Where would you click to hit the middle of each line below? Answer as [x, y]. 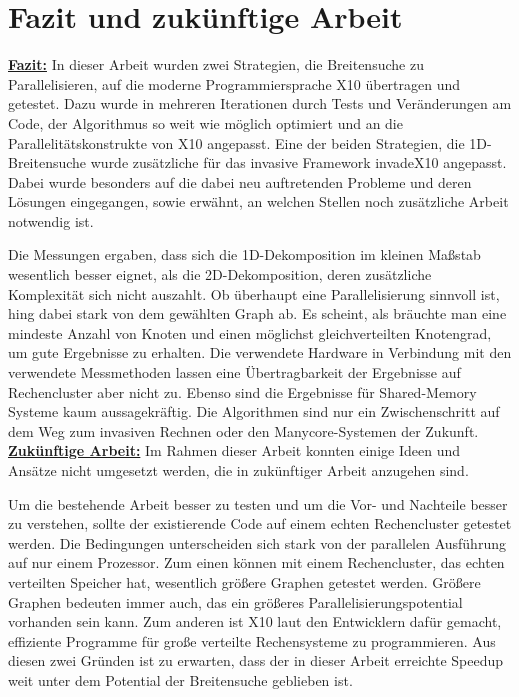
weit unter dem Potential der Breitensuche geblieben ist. [180, 679]
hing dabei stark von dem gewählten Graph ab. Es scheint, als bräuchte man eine [257, 313]
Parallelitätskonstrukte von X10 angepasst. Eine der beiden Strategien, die [236, 142]
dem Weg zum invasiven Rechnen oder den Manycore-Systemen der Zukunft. [243, 430]
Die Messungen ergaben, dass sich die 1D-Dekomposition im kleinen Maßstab [244, 254]
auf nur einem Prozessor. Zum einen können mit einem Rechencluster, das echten [256, 562]
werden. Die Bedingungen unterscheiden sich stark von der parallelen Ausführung [257, 542]
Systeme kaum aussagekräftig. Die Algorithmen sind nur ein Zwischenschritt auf [254, 411]
